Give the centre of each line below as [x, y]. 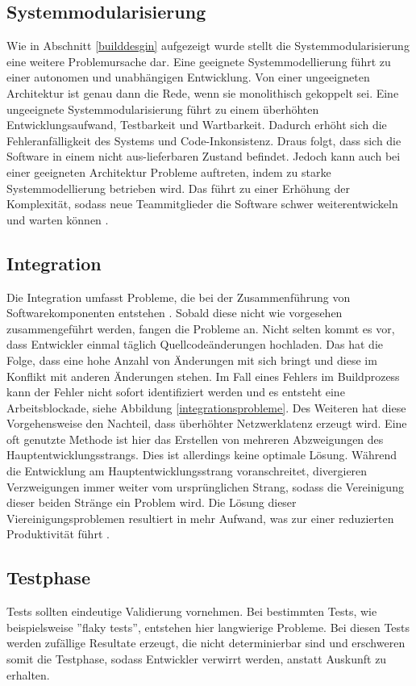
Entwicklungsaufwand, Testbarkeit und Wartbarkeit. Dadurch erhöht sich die [197, 125]
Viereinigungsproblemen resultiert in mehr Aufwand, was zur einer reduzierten [200, 518]
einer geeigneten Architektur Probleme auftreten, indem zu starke [169, 171]
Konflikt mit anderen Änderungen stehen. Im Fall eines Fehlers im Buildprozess [203, 376]
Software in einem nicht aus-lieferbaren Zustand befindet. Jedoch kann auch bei [204, 156]
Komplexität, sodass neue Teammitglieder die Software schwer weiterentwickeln [202, 204]
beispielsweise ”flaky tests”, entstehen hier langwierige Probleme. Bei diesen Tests [208, 627]
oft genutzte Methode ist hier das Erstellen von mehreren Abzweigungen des [195, 439]
